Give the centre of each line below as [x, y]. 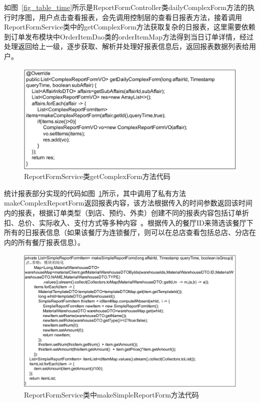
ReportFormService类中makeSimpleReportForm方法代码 [111, 395]
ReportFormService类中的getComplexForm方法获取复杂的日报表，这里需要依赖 [130, 27]
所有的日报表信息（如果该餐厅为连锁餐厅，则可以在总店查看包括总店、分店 [126, 232]
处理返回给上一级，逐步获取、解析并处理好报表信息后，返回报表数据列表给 [126, 46]
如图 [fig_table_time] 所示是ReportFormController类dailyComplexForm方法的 [126, 7]
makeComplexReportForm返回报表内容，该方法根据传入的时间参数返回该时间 [128, 203]
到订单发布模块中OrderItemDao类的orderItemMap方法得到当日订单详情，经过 [129, 36]
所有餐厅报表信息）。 [51, 242]
